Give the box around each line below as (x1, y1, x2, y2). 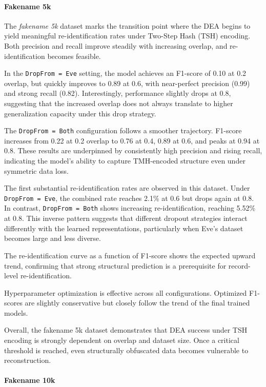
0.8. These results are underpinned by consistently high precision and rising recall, (4, 145, 262, 156)
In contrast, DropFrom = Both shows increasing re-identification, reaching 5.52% (4, 202, 256, 213)
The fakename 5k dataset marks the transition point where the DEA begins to (4, 20, 251, 31)
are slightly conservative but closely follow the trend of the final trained (25, 297, 250, 308)
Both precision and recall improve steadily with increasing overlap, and (4, 40, 228, 51)
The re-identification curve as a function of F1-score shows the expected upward (4, 250, 256, 260)
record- (228, 260, 251, 271)
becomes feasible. (47, 50, 101, 61)
